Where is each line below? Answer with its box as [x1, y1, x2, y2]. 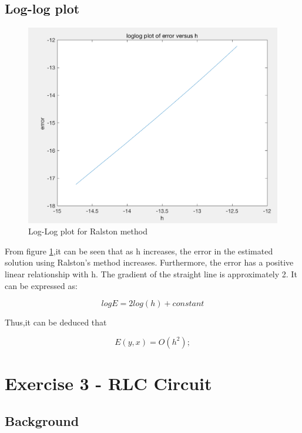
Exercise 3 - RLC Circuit [5, 371, 212, 395]
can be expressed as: [5, 279, 78, 291]
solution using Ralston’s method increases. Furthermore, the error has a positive [5, 256, 294, 268]
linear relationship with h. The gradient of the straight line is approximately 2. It [5, 268, 297, 280]
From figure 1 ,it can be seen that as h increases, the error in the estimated [5, 244, 273, 257]
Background [5, 411, 79, 429]
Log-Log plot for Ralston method [28, 225, 147, 237]
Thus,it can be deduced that [5, 316, 107, 328]
